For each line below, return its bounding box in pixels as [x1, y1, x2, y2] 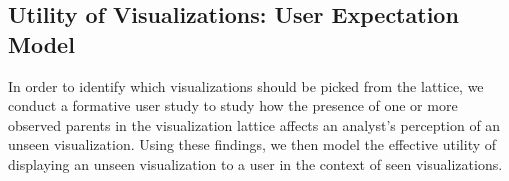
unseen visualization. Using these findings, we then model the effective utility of [8, 134, 497, 155]
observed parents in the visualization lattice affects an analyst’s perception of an [8, 114, 501, 135]
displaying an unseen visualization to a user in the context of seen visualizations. [8, 153, 503, 174]
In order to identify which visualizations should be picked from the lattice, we [8, 75, 484, 96]
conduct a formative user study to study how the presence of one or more [8, 95, 458, 116]
